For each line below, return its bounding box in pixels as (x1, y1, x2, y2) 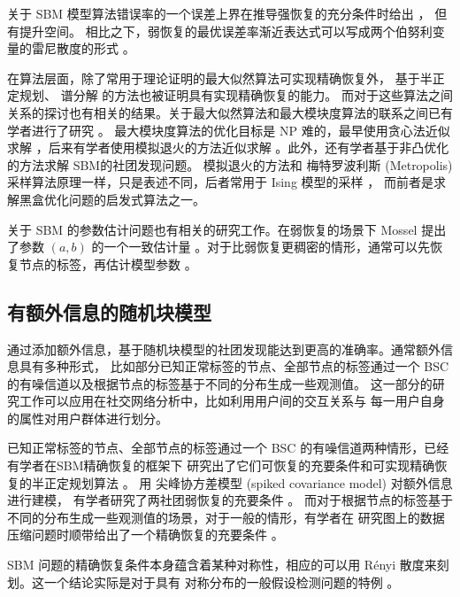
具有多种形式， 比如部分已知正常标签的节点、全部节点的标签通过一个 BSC (19, 357, 449, 376)
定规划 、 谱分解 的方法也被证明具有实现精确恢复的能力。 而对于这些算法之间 (7, 86, 453, 105)
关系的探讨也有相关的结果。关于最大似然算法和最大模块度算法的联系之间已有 (7, 103, 453, 121)
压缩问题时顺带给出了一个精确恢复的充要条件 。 (7, 525, 284, 544)
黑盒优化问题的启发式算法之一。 (19, 190, 205, 208)
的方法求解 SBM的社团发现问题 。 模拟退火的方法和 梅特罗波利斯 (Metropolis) (7, 155, 453, 174)
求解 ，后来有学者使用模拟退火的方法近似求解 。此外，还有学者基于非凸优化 (7, 138, 449, 157)
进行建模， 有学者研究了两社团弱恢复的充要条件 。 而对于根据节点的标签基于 (7, 491, 453, 509)
